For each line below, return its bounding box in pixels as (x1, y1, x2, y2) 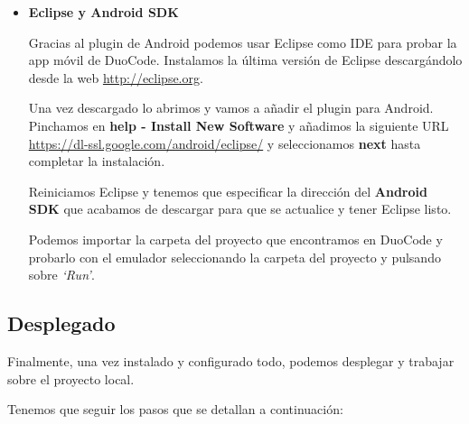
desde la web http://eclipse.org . (28, 68, 203, 87)
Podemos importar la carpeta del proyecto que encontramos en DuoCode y (28, 229, 443, 248)
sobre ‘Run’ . (28, 265, 95, 284)
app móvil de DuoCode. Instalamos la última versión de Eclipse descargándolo (28, 51, 463, 69)
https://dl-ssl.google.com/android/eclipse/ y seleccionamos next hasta (28, 134, 421, 152)
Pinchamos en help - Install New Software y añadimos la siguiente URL (28, 115, 449, 134)
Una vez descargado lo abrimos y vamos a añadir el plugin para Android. (28, 98, 434, 117)
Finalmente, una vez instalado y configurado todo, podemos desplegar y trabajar (7, 351, 455, 370)
